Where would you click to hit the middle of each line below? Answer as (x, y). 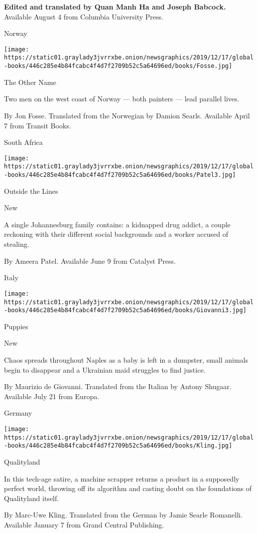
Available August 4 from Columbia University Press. (84, 16)
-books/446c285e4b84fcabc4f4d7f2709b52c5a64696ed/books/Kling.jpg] (118, 446)
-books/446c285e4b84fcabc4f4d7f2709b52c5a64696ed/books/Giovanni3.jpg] (125, 310)
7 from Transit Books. (38, 125)
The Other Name (30, 82)
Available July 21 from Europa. (52, 396)
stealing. (17, 244)
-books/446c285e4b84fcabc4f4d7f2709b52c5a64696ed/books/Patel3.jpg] (120, 175)
